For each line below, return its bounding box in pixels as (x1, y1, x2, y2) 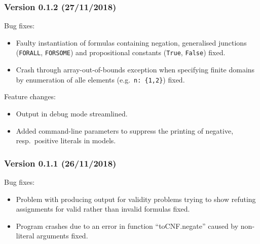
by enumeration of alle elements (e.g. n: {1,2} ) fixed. (16, 74, 185, 85)
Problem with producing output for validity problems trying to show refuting (16, 193, 256, 204)
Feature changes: (4, 91, 56, 102)
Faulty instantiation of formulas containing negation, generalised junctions (16, 37, 247, 48)
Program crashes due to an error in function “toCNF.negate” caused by (16, 220, 239, 231)
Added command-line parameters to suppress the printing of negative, (16, 125, 234, 136)
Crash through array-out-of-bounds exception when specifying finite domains (16, 64, 255, 75)
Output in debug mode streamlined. (16, 108, 128, 118)
